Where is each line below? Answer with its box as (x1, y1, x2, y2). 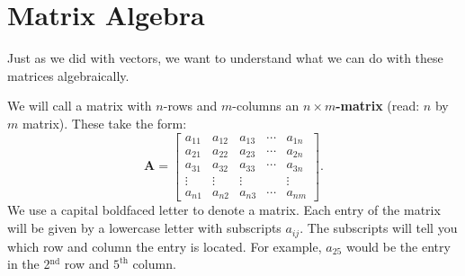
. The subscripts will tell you (300, 218, 458, 237)
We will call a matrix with (7, 96, 152, 115)
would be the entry (345, 236, 451, 255)
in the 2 (7, 254, 50, 273)
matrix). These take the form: (22, 113, 187, 132)
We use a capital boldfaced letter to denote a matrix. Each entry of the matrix (7, 200, 441, 219)
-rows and (163, 96, 218, 115)
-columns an (232, 96, 300, 115)
